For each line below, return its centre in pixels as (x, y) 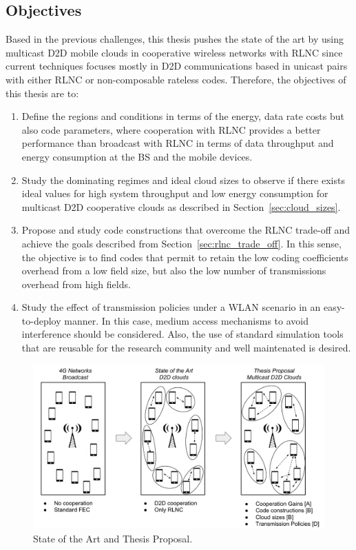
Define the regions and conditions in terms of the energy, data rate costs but (183, 116)
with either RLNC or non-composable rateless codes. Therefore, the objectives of (176, 79)
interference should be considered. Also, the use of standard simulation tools (182, 334)
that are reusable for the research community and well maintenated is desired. (186, 348)
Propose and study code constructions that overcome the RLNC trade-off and (186, 230)
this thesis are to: (42, 93)
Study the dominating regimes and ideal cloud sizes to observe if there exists (183, 180)
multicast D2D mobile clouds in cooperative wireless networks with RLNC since (174, 52)
